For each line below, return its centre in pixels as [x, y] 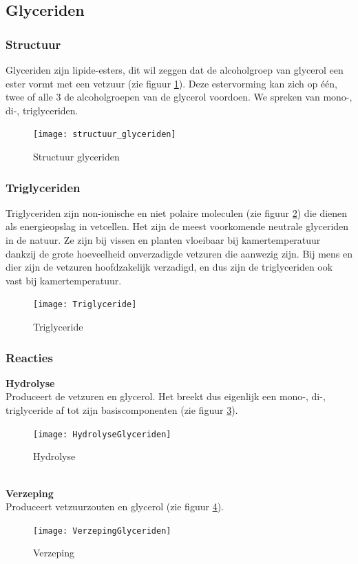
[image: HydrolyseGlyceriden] [102, 434]
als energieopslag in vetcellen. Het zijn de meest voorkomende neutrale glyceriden [177, 226]
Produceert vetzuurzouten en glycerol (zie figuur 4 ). [115, 506]
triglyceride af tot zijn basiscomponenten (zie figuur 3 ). [122, 410]
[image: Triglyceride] [85, 305]
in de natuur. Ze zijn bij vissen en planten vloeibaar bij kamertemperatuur [163, 240]
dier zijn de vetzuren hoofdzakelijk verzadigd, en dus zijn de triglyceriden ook [169, 267]
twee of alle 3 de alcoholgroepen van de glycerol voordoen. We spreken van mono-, [179, 97]
